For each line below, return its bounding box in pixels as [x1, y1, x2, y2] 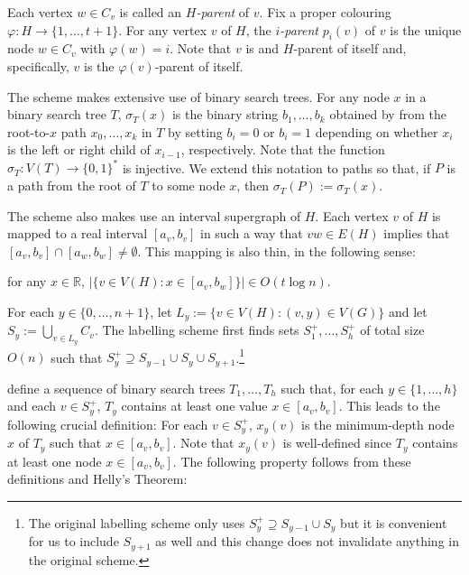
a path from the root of [7, 176, 136, 195]
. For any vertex [118, 20, 207, 39]
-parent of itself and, [293, 39, 407, 58]
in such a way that [199, 224, 303, 243]
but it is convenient [340, 513, 447, 532]
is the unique [390, 20, 462, 39]
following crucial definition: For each [7, 414, 208, 433]
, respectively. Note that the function [180, 140, 385, 159]
